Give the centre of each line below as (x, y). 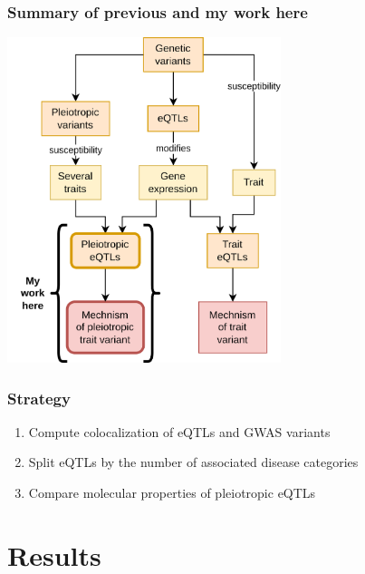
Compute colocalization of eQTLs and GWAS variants (179, 431)
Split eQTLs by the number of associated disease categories (193, 462)
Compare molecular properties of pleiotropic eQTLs (172, 493)
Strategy (39, 398)
